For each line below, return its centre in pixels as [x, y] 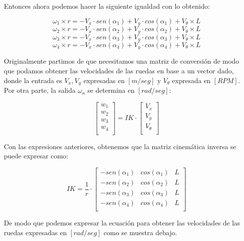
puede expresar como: [36, 156]
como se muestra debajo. [140, 232]
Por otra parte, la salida [40, 90]
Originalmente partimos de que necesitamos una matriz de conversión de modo [122, 61]
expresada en [191, 80]
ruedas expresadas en [36, 232]
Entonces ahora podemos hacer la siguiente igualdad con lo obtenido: [107, 6]
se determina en [111, 90]
